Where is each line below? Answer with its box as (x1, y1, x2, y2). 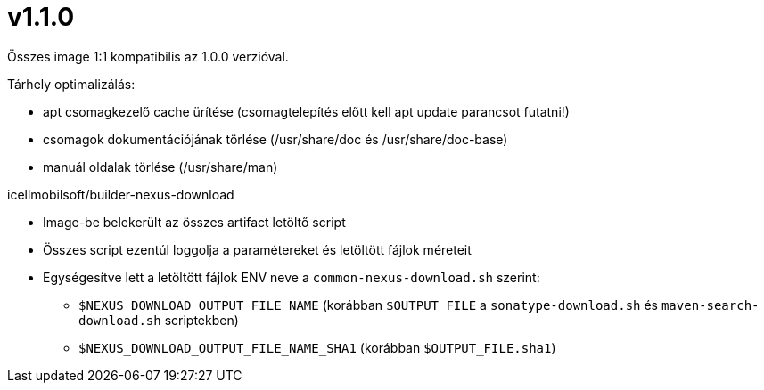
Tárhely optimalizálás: (7, 76, 136, 92)
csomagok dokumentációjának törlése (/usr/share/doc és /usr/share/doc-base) (43, 131, 508, 147)
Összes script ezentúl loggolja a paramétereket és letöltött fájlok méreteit (43, 241, 472, 257)
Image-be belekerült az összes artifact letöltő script (43, 214, 346, 230)
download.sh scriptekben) (78, 312, 239, 328)
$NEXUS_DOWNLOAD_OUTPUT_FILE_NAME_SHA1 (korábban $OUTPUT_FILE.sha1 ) (78, 339, 556, 355)
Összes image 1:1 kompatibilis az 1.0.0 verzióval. (7, 48, 289, 64)
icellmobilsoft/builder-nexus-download (7, 186, 234, 202)
